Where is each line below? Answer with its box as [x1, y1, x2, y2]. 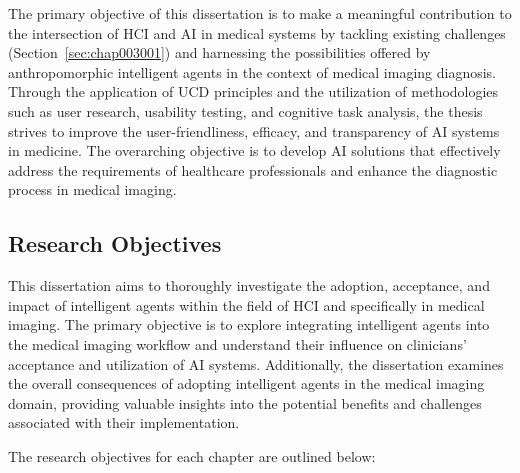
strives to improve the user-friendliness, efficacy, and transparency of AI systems [8, 120, 500, 141]
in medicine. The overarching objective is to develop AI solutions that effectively [8, 140, 501, 161]
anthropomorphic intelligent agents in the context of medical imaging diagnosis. [8, 61, 496, 82]
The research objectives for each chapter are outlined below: [8, 445, 376, 466]
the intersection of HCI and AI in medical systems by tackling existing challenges [8, 22, 506, 43]
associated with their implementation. [8, 412, 240, 433]
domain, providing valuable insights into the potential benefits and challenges [8, 392, 482, 413]
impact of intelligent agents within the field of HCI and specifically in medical [8, 294, 485, 315]
